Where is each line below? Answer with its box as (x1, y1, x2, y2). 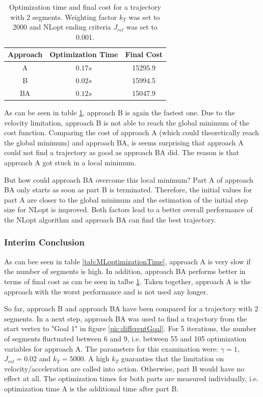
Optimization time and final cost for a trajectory (9, 2, 161, 12)
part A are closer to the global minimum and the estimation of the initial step (4, 194, 248, 205)
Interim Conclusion (4, 236, 85, 249)
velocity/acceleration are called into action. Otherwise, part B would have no (4, 363, 245, 374)
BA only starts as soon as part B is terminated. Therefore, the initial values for (4, 184, 252, 195)
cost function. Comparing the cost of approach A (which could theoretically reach (4, 127, 259, 138)
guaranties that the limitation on (121, 353, 224, 364)
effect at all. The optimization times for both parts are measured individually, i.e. (4, 373, 258, 384)
